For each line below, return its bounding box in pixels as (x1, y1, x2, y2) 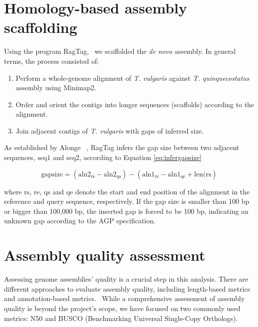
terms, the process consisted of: (4, 55, 99, 66)
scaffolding (4, 17, 78, 37)
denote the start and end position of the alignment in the (75, 186, 250, 196)
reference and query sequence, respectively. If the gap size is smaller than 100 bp (4, 196, 250, 206)
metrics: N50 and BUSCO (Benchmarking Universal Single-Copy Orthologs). (4, 313, 238, 323)
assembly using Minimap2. (15, 82, 96, 93)
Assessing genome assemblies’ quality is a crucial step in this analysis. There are (4, 274, 248, 284)
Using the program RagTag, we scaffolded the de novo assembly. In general (4, 46, 236, 56)
